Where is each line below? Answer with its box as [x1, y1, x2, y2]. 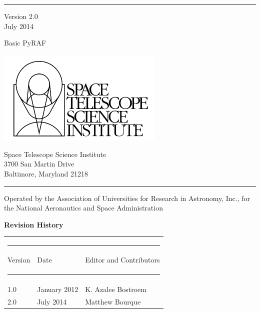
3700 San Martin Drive [4, 158, 74, 169]
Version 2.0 [4, 11, 38, 21]
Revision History [4, 219, 63, 229]
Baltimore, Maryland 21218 [4, 168, 88, 178]
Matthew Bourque [85, 296, 141, 307]
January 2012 [37, 284, 78, 294]
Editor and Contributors [85, 254, 160, 265]
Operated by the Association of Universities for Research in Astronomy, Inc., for [4, 192, 250, 203]
